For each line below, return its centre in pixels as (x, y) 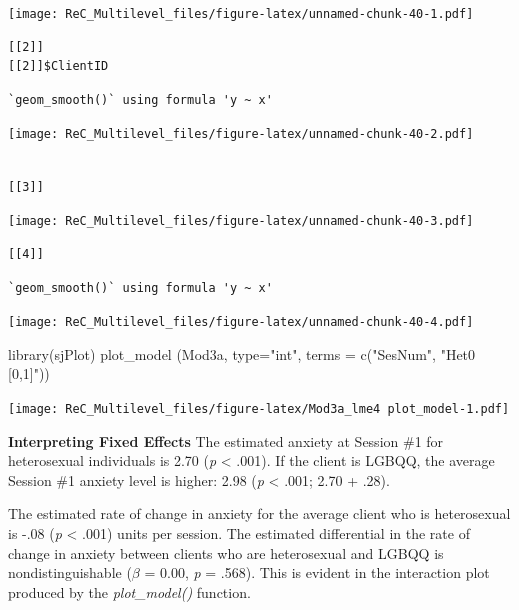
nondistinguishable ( (70, 572)
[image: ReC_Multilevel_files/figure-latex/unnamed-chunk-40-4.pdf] (241, 322)
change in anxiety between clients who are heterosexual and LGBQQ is (226, 552)
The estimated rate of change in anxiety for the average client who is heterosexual (259, 513)
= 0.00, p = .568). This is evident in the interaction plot (317, 572)
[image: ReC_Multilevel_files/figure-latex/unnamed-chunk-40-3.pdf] (241, 221)
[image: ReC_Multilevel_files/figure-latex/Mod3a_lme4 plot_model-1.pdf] (259, 408)
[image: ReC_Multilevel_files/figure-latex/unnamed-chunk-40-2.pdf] (241, 134)
